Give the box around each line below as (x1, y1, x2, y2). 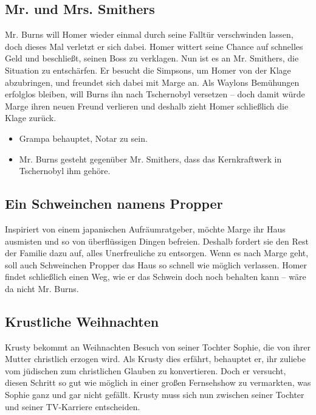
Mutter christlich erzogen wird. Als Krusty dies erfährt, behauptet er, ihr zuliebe (5, 352, 306, 365)
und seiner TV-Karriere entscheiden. (5, 400, 140, 413)
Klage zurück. (5, 111, 57, 124)
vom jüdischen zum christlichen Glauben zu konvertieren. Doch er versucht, (5, 364, 286, 377)
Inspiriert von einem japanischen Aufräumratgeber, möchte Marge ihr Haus (5, 222, 286, 235)
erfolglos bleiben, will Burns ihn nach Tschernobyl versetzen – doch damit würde (5, 88, 305, 100)
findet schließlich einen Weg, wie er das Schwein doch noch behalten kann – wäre (5, 270, 306, 283)
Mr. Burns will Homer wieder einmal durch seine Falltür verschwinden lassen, (5, 28, 294, 41)
